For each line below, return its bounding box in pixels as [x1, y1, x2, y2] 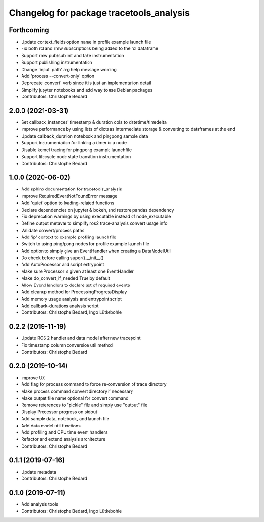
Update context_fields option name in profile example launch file [21, 39, 151, 45]
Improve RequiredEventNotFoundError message [21, 193, 118, 199]
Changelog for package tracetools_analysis [9, 7, 190, 18]
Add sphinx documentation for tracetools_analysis [21, 186, 122, 192]
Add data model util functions [21, 423, 81, 428]
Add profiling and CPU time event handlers [21, 429, 108, 435]
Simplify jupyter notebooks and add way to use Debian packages [21, 87, 153, 93]
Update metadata [21, 469, 56, 475]
